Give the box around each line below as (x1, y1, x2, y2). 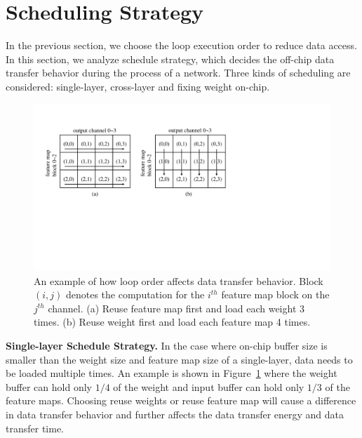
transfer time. (6, 420, 64, 435)
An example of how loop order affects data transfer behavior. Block (34, 273, 323, 288)
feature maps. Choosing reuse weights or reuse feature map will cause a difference (6, 393, 356, 408)
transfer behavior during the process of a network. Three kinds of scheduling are (6, 65, 351, 80)
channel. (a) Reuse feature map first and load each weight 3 (48, 300, 304, 315)
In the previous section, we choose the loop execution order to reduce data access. (6, 38, 357, 53)
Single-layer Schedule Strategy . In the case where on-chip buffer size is (6, 338, 328, 352)
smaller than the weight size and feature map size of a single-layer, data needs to (6, 352, 353, 366)
